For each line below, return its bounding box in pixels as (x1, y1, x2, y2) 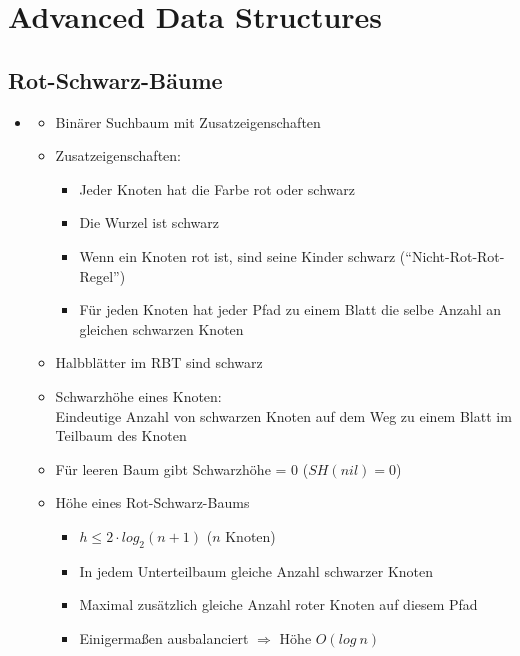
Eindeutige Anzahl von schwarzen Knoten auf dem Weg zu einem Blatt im (55, 405, 512, 426)
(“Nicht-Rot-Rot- (399, 245, 505, 266)
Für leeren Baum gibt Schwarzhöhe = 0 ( (55, 458, 309, 479)
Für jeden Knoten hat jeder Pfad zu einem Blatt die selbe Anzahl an (79, 299, 502, 320)
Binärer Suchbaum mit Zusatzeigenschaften (55, 111, 321, 132)
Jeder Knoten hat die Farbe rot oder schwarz (79, 178, 355, 199)
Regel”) (79, 265, 126, 286)
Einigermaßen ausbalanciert (79, 627, 249, 648)
